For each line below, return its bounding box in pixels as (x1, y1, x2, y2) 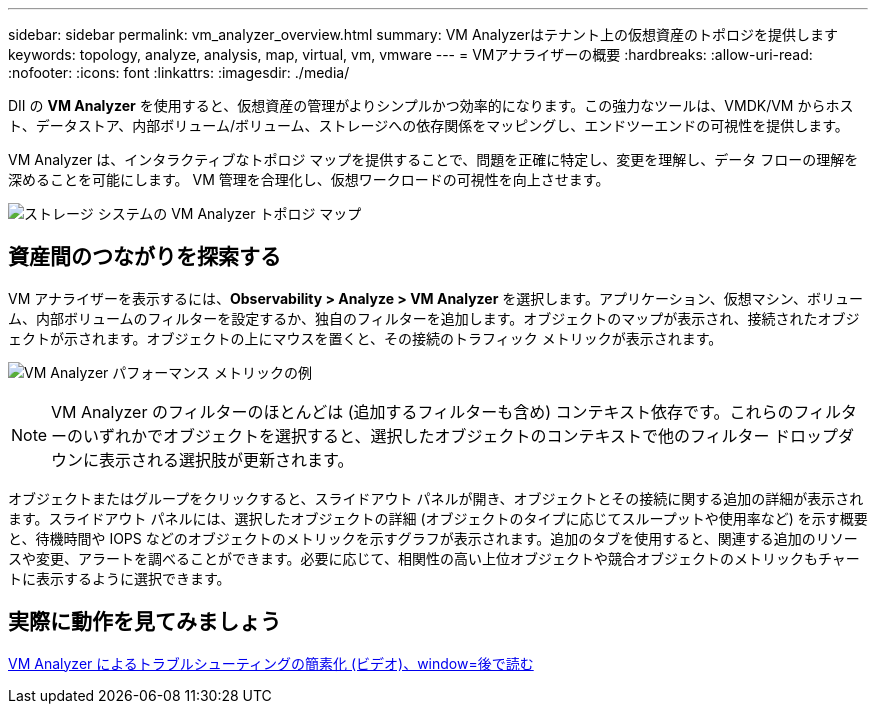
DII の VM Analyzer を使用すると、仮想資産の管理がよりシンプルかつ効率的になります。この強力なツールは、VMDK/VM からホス (8, 97, 854, 114)
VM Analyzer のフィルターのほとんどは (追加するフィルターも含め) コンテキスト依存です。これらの (51, 401, 794, 422)
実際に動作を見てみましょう (8, 609, 281, 635)
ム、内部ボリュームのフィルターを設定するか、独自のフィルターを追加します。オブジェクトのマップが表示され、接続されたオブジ (8, 309, 860, 327)
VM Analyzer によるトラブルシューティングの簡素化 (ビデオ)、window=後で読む (8, 654, 534, 672)
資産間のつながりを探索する (8, 244, 281, 270)
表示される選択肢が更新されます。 (99, 449, 354, 470)
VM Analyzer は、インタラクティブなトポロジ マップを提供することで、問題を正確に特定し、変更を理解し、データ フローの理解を (8, 151, 859, 168)
